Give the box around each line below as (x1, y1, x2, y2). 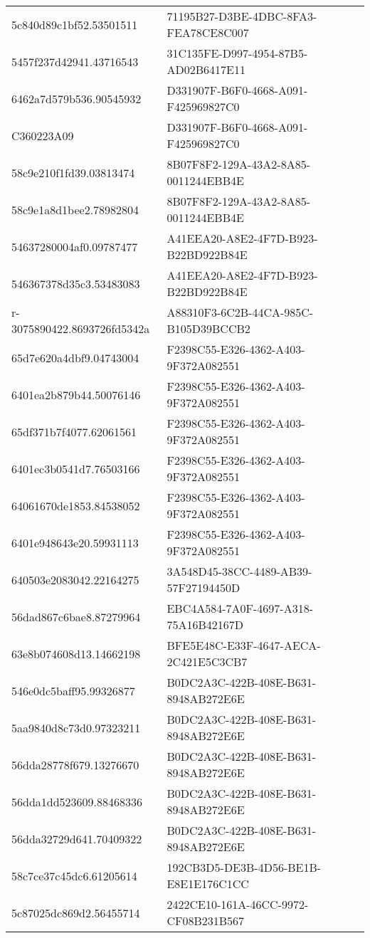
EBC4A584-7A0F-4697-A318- (166, 600, 313, 616)
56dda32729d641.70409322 (11, 830, 142, 847)
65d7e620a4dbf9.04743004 (11, 349, 139, 366)
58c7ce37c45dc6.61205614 (11, 867, 137, 884)
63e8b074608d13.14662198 (11, 645, 141, 662)
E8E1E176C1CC (166, 875, 249, 892)
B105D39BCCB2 (166, 320, 250, 337)
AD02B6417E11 (166, 61, 245, 78)
